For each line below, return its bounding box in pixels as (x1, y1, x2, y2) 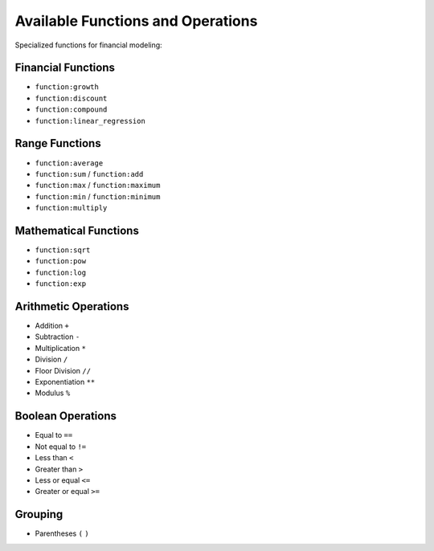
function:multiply (35, 203, 108, 213)
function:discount (35, 93, 108, 103)
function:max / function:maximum (35, 181, 161, 190)
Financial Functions (14, 61, 116, 75)
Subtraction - (35, 332, 80, 341)
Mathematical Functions (14, 223, 140, 237)
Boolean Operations (14, 410, 117, 423)
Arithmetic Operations (14, 300, 129, 313)
